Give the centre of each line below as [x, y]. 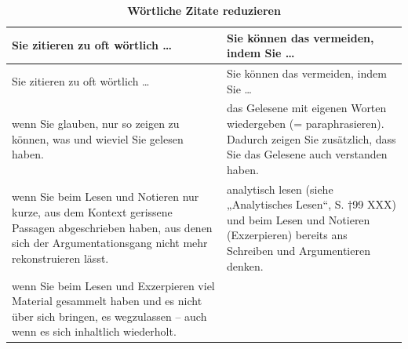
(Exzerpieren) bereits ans [287, 235]
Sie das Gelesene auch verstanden [307, 154]
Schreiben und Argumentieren [299, 251]
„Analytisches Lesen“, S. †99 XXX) [311, 204]
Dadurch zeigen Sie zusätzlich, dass [311, 138]
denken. [245, 265]
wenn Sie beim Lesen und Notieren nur [106, 196]
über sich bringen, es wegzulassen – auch [109, 316]
